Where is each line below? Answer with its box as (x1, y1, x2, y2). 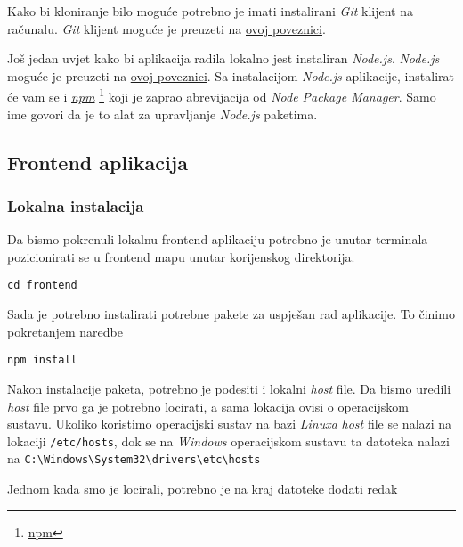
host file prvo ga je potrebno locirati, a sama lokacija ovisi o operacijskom (7, 396, 409, 415)
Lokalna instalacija (7, 194, 144, 216)
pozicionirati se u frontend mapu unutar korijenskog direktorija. (7, 247, 355, 265)
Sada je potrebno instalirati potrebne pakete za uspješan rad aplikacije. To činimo (7, 305, 455, 323)
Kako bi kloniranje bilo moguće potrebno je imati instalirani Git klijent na (7, 2, 413, 20)
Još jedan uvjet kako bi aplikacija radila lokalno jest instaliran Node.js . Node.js (7, 49, 440, 68)
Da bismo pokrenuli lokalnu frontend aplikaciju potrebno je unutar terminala (7, 230, 428, 249)
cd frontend (7, 279, 77, 292)
